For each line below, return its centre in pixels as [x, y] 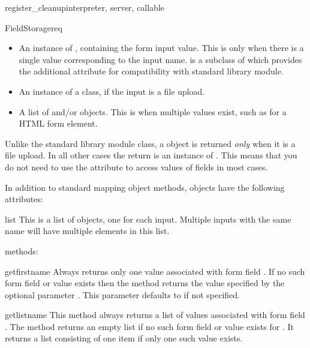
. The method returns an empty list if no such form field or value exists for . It [150, 326]
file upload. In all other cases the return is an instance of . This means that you [151, 155]
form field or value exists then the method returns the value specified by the [145, 283]
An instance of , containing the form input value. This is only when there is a [161, 48]
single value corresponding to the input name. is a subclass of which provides [160, 59]
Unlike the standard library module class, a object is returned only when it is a [150, 143]
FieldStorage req [34, 27]
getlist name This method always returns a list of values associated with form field [155, 315]
